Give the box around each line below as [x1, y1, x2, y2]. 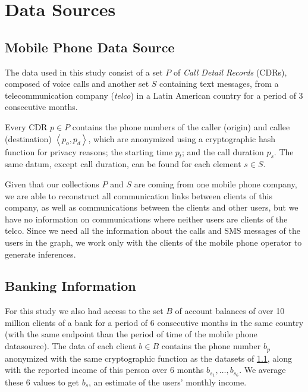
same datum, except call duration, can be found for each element [5, 158, 241, 170]
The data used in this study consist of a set [5, 65, 163, 78]
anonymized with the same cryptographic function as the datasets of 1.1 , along [5, 352, 293, 364]
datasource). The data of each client [5, 340, 136, 352]
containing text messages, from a [159, 77, 279, 90]
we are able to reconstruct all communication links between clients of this [5, 189, 272, 202]
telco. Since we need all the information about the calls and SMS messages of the [5, 224, 300, 237]
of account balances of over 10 [175, 305, 285, 317]
